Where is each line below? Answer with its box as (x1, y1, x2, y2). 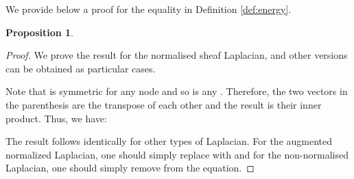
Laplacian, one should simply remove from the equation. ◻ (5, 161, 255, 175)
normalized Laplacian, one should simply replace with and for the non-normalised (5, 147, 349, 161)
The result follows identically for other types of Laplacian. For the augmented (5, 134, 333, 148)
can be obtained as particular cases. (5, 61, 156, 75)
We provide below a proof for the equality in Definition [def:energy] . (5, 2, 292, 16)
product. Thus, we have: (5, 111, 107, 125)
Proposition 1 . (5, 25, 73, 39)
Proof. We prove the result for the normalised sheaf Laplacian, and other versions (5, 48, 348, 62)
